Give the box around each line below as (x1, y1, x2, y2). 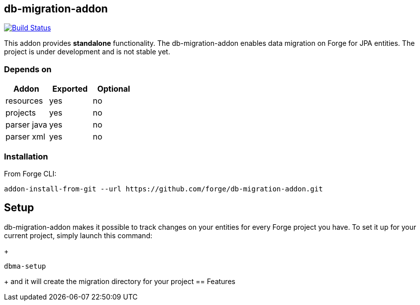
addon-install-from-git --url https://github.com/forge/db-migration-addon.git (4, 184, 323, 193)
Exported (52, 84, 88, 94)
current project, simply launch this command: (4, 231, 152, 240)
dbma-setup (4, 262, 46, 270)
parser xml (5, 132, 45, 142)
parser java (5, 120, 47, 130)
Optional (97, 84, 130, 94)
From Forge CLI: (4, 169, 57, 178)
